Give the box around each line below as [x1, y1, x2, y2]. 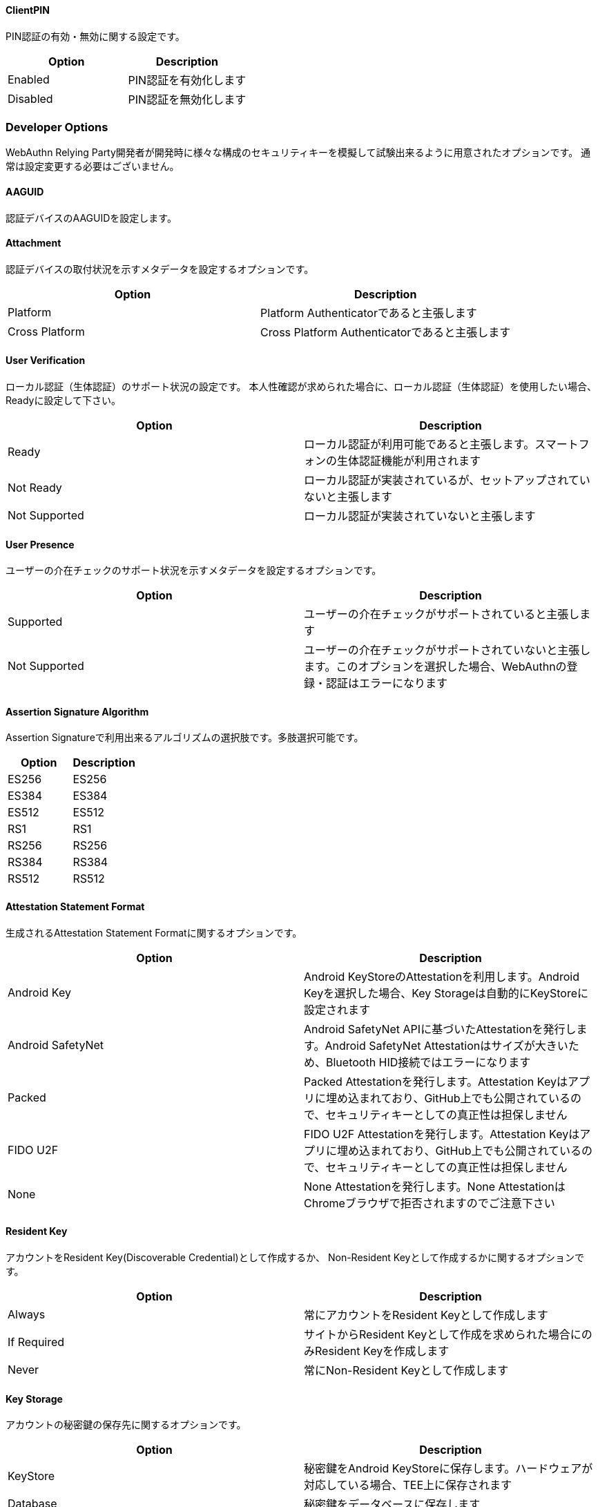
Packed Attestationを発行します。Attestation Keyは [304, 1074, 568, 1088]
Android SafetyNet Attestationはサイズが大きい [325, 1038, 568, 1053]
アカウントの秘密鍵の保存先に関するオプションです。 [6, 1419, 247, 1431]
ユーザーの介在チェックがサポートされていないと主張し [304, 643, 591, 657]
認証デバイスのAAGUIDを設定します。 [6, 211, 177, 224]
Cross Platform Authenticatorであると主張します [260, 325, 511, 339]
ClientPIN [6, 4, 50, 16]
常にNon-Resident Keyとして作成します [304, 1363, 509, 1377]
